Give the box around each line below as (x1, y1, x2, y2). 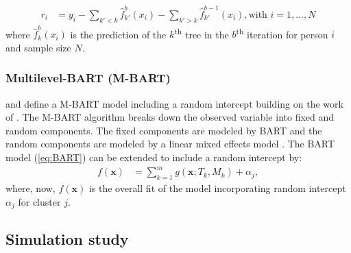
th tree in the (174, 25, 229, 41)
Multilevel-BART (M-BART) (5, 69, 171, 86)
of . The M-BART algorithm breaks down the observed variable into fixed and (5, 110, 335, 124)
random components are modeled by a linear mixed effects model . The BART (5, 136, 335, 151)
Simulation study (5, 228, 129, 250)
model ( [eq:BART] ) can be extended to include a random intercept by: (5, 149, 302, 164)
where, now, (5, 180, 56, 195)
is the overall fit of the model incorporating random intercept (88, 180, 346, 195)
